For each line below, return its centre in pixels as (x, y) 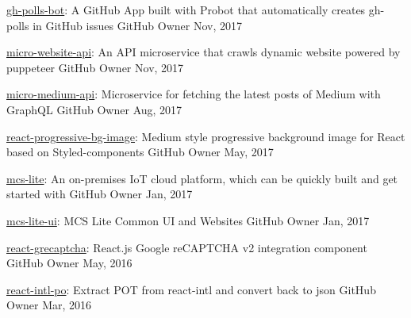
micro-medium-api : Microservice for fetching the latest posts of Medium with (194, 94)
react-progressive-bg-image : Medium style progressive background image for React (206, 136)
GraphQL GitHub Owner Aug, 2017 (94, 109)
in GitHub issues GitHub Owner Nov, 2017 (137, 25)
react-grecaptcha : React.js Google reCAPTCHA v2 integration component (187, 247)
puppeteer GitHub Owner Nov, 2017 (95, 67)
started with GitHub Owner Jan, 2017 (100, 194)
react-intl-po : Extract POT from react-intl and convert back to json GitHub (191, 289)
